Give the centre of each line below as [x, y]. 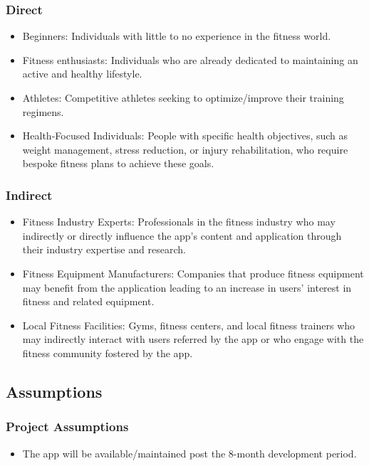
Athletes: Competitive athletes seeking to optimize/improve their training [183, 97]
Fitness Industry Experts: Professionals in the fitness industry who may [179, 222]
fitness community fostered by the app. [108, 353]
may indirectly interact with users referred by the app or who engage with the [193, 339]
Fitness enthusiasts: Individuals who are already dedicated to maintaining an [190, 59]
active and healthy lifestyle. [82, 74]
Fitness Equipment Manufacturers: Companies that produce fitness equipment [193, 273]
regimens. [43, 111]
